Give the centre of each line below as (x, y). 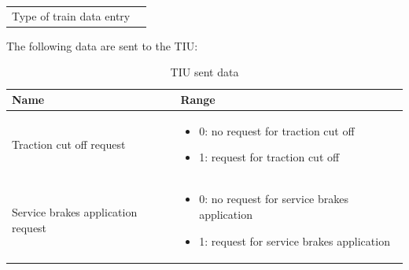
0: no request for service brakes (274, 199)
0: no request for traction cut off (277, 130)
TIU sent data (204, 72)
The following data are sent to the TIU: (102, 45)
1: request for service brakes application (295, 240)
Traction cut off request (69, 144)
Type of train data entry (71, 15)
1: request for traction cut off (269, 157)
